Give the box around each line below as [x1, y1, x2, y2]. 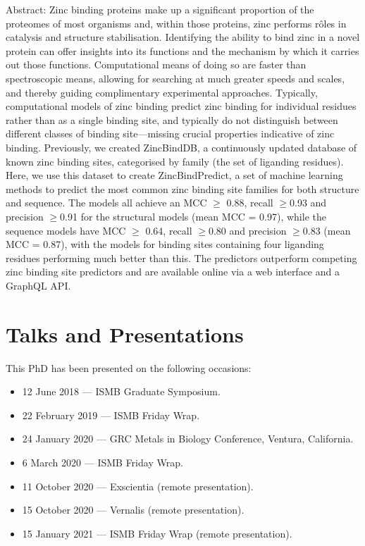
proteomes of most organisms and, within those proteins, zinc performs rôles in [6, 15, 347, 30]
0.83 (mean [302, 223, 351, 237]
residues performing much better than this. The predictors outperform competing [6, 250, 357, 265]
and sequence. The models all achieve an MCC [6, 195, 207, 210]
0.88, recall [226, 195, 273, 210]
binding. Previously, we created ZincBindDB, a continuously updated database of [6, 139, 357, 154]
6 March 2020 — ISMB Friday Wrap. [22, 454, 183, 469]
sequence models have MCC [6, 223, 126, 237]
